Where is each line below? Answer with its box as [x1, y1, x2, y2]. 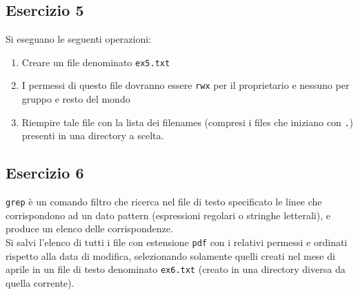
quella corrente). [6, 275, 74, 289]
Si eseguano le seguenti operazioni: [6, 32, 151, 46]
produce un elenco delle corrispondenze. [6, 221, 173, 236]
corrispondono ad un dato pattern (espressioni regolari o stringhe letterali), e [6, 207, 330, 222]
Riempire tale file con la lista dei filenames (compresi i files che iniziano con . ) [21, 114, 353, 129]
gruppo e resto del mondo [21, 92, 130, 106]
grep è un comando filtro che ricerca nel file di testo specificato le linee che [6, 194, 322, 209]
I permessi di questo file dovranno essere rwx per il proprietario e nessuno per [21, 78, 350, 92]
